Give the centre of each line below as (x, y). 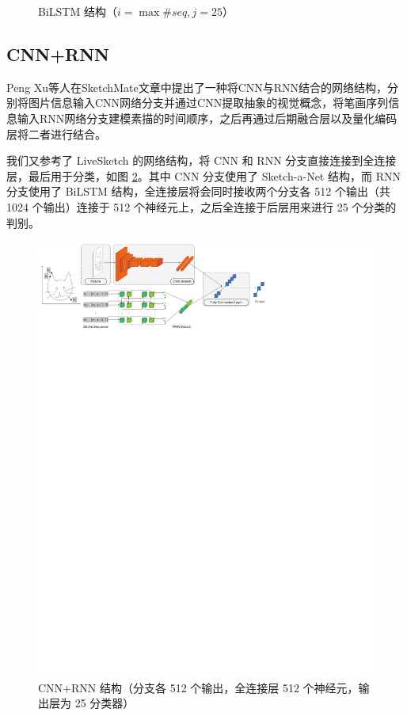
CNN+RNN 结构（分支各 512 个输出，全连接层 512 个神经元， (198, 687)
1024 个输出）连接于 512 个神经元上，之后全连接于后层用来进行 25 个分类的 (202, 206)
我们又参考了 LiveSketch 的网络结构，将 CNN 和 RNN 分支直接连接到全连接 (202, 160)
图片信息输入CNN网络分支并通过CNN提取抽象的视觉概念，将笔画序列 (208, 103)
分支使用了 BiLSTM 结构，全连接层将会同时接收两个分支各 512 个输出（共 (198, 191)
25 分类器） (105, 703)
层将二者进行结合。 (56, 133)
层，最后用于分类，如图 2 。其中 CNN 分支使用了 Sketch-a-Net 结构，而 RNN (203, 175)
